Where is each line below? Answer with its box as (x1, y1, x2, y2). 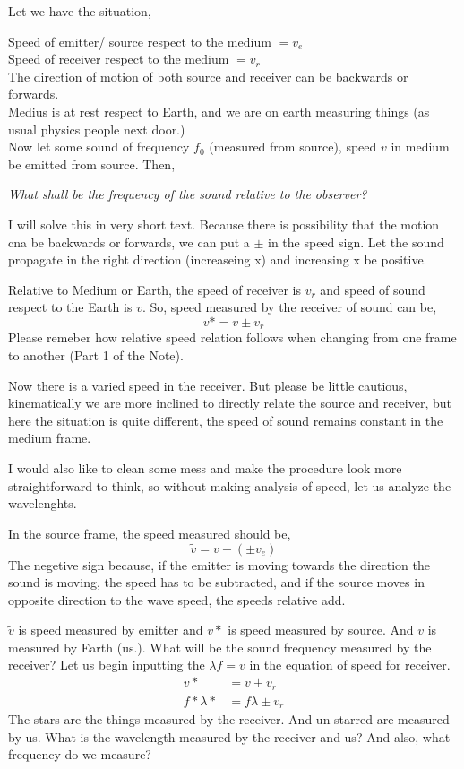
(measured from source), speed (209, 137, 377, 156)
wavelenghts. (8, 494, 77, 513)
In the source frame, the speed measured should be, (8, 523, 291, 542)
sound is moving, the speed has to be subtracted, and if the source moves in (8, 573, 425, 592)
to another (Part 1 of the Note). (8, 345, 184, 364)
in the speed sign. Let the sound (268, 232, 444, 251)
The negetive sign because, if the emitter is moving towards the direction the (8, 555, 430, 574)
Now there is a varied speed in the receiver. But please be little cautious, (8, 376, 408, 394)
